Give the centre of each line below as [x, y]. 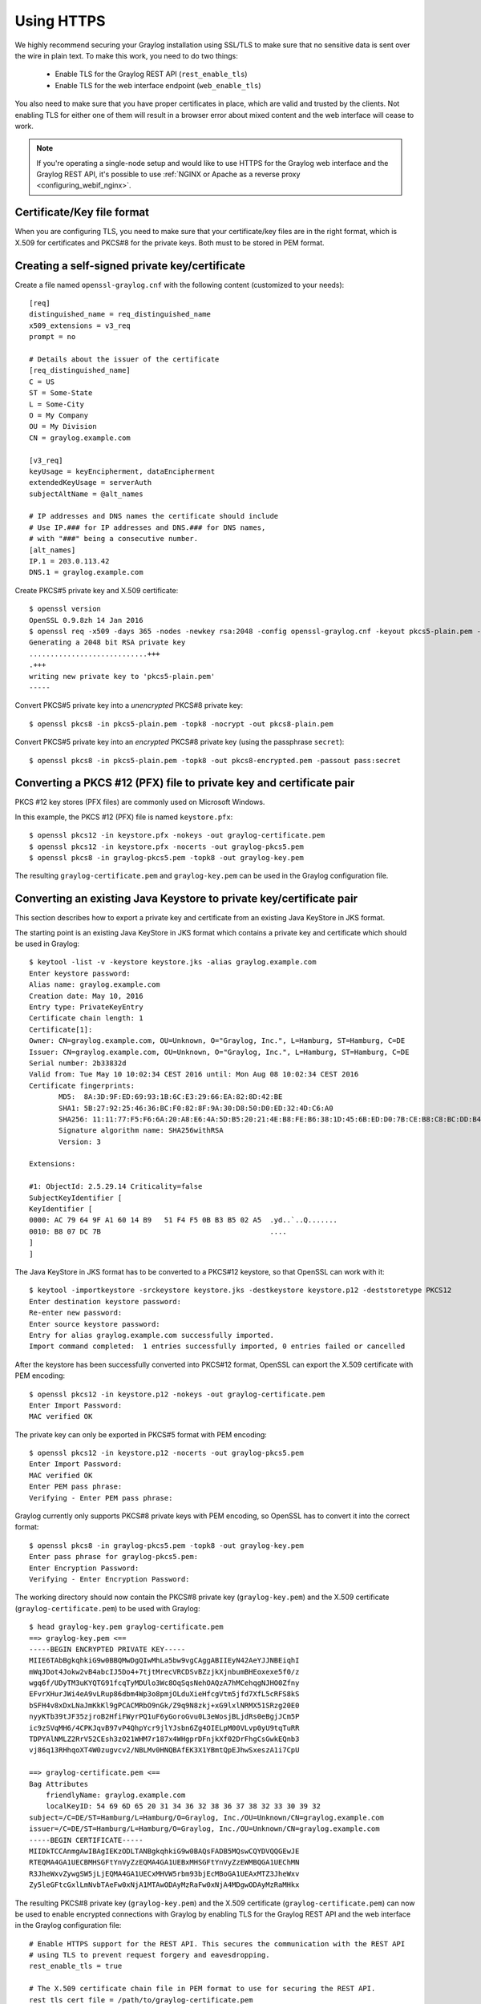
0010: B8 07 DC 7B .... [158, 1231]
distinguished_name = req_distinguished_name [120, 314]
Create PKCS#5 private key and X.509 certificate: [97, 590]
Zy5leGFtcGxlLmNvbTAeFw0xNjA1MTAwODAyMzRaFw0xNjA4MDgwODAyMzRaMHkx [164, 1885]
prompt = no [53, 337]
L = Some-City [57, 404]
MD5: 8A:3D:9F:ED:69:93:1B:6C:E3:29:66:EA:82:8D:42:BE [171, 1097]
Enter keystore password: [80, 973]
